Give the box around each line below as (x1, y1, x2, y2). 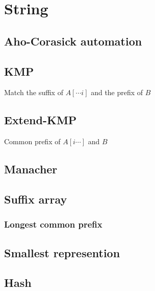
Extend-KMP (4, 112, 77, 128)
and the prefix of (91, 87, 143, 98)
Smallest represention (4, 244, 120, 260)
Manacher (4, 161, 58, 177)
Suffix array (4, 191, 67, 207)
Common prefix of (4, 136, 61, 147)
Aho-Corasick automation (4, 33, 142, 49)
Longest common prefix (4, 218, 102, 231)
